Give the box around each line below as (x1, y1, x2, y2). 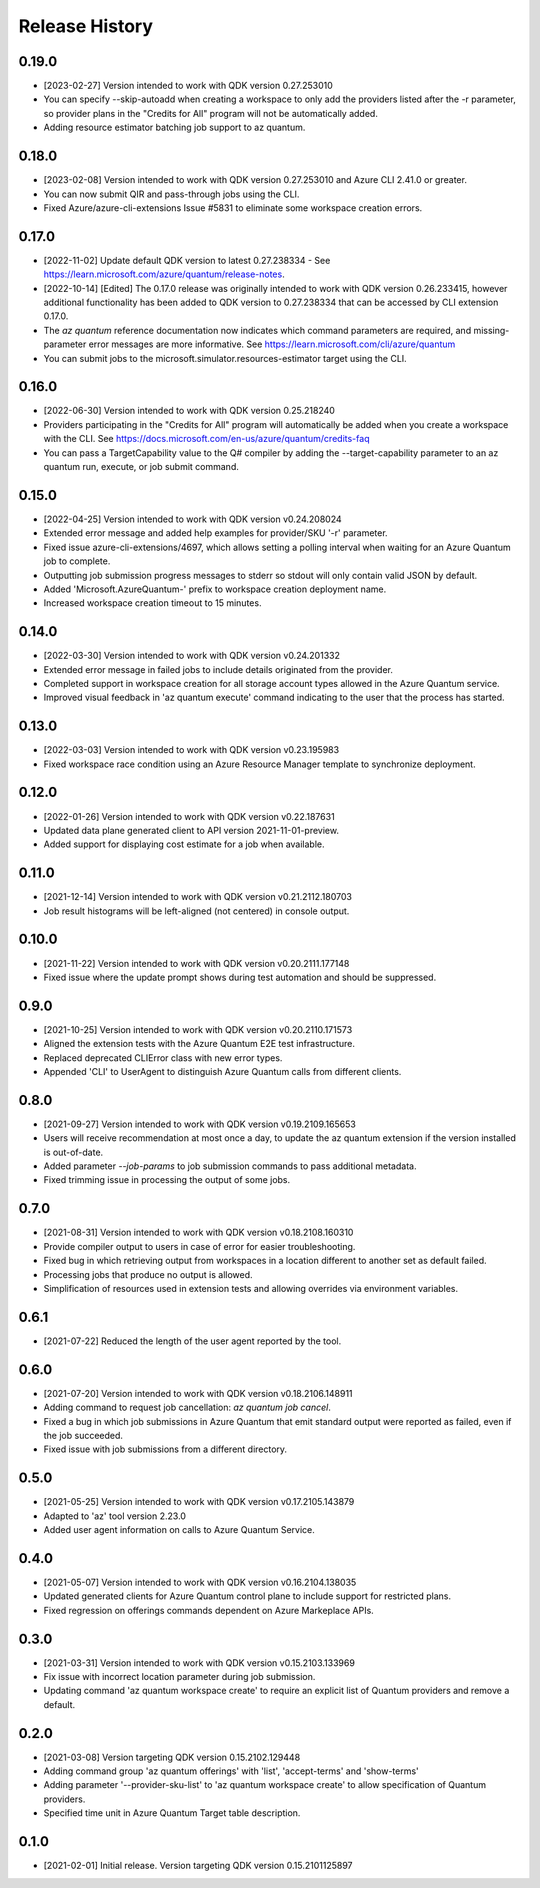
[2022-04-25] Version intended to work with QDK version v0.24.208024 (43, 513, 342, 525)
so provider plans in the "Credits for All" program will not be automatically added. (43, 107, 379, 119)
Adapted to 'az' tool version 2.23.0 (43, 1510, 187, 1522)
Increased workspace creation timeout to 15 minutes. (43, 597, 262, 609)
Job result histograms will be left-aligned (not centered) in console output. (43, 905, 350, 917)
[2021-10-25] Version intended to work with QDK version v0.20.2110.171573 (43, 1023, 353, 1035)
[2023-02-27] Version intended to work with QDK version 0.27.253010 (43, 80, 334, 92)
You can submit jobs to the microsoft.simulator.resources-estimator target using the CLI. (43, 352, 407, 364)
